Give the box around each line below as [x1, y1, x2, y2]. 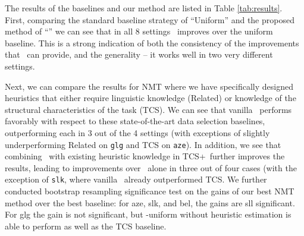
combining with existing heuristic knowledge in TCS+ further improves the [5, 150, 285, 162]
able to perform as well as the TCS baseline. [5, 219, 167, 232]
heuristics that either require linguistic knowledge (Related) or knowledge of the [5, 92, 296, 104]
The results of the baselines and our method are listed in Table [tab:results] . [5, 2, 283, 14]
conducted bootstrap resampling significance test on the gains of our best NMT [5, 185, 294, 197]
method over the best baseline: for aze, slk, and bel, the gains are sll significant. [5, 196, 295, 209]
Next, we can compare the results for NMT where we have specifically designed [5, 80, 293, 92]
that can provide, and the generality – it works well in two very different [5, 48, 273, 61]
